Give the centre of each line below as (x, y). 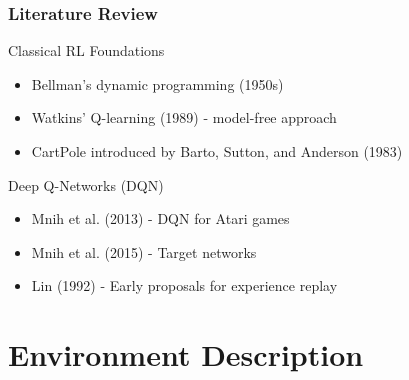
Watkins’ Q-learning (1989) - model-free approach (184, 117)
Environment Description (186, 354)
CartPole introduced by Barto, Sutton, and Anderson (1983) (217, 151)
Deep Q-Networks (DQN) (86, 184)
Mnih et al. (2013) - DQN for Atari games (160, 218)
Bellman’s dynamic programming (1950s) (157, 83)
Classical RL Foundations (86, 50)
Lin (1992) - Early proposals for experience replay (184, 285)
